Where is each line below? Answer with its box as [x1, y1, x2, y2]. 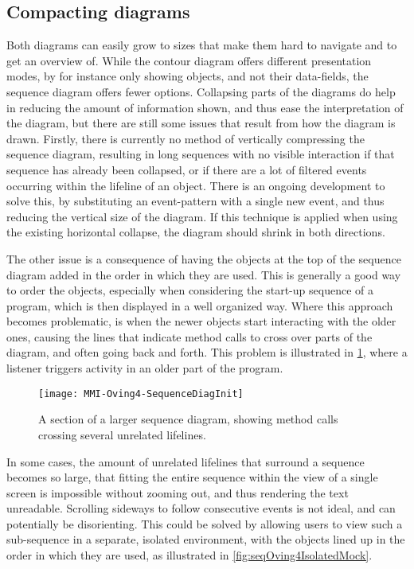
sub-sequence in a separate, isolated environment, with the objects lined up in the [6, 531, 405, 548]
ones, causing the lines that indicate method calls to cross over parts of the [6, 328, 373, 345]
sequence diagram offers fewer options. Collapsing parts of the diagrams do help [6, 83, 396, 99]
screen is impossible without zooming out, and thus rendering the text [6, 484, 349, 501]
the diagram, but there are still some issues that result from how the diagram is [6, 115, 396, 131]
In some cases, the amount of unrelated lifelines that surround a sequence [6, 453, 365, 470]
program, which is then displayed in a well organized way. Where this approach [6, 297, 393, 314]
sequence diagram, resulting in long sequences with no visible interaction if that [6, 146, 395, 162]
